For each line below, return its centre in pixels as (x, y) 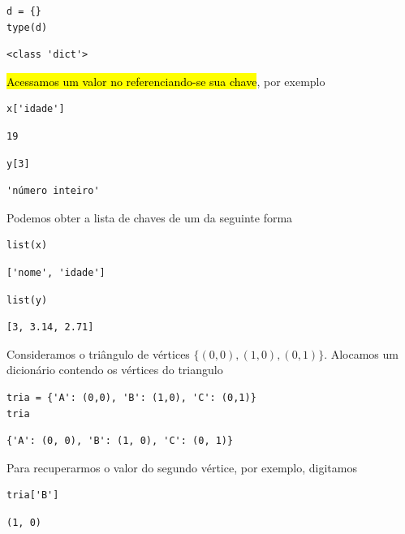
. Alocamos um (361, 353)
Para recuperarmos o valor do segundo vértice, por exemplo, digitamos (182, 467)
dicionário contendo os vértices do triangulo (115, 370)
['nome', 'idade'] (56, 272)
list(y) (27, 300)
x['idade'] (36, 109)
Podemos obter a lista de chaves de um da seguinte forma (150, 217)
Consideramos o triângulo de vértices (98, 353)
